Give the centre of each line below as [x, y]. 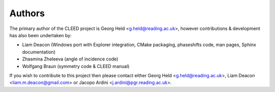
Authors [27, 13]
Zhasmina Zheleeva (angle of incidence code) [70, 59]
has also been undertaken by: [40, 35]
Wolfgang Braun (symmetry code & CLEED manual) [76, 66]
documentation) [39, 52]
